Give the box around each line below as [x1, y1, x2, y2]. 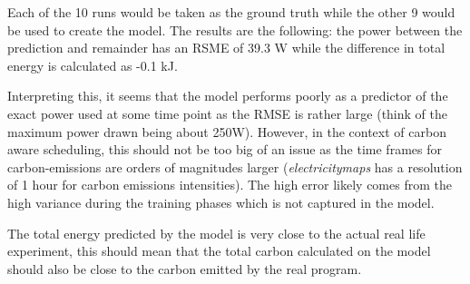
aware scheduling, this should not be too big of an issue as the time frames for [7, 140, 442, 159]
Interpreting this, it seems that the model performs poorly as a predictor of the [7, 86, 448, 105]
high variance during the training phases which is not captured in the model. [7, 192, 435, 211]
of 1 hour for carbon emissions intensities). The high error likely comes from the [7, 175, 452, 194]
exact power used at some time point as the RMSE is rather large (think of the [7, 103, 447, 122]
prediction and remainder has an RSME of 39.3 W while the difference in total [7, 38, 446, 57]
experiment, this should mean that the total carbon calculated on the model [7, 241, 431, 260]
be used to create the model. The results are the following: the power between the [7, 20, 463, 39]
